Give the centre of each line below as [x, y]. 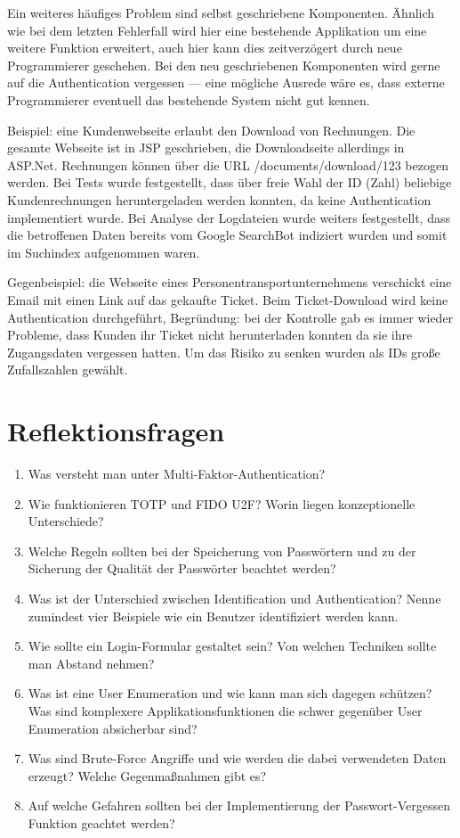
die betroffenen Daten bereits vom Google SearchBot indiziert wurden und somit [227, 235]
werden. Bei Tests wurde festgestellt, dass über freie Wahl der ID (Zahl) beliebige [230, 182]
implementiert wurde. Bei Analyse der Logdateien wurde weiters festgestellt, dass [229, 217]
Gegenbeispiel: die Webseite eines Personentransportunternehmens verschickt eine [230, 282]
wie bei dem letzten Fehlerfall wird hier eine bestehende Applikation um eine [217, 30]
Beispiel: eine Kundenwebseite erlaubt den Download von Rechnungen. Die [211, 130]
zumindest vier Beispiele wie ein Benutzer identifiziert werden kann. [213, 616]
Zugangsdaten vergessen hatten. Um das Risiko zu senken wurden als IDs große [224, 352]
